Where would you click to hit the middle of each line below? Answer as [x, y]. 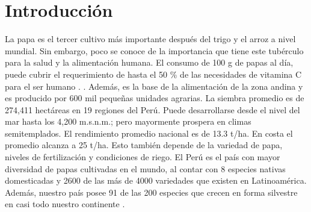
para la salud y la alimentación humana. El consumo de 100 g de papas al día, [149, 62]
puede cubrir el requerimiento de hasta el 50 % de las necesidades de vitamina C [153, 74]
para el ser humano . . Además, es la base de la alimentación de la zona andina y [154, 86]
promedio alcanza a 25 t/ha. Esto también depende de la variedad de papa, [144, 145]
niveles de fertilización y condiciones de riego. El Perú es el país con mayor [143, 157]
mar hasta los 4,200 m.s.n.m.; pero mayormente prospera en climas [128, 121]
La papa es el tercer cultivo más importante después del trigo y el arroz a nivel [150, 39]
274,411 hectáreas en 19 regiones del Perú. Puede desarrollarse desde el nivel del [152, 109]
